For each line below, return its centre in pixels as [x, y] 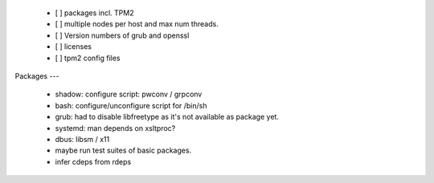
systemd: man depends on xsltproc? [115, 128]
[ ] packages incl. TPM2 [94, 13]
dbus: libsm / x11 [82, 139]
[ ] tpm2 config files [88, 58]
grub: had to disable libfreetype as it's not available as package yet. [167, 117]
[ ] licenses [74, 47]
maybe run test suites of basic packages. [123, 150]
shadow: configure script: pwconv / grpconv [129, 94]
